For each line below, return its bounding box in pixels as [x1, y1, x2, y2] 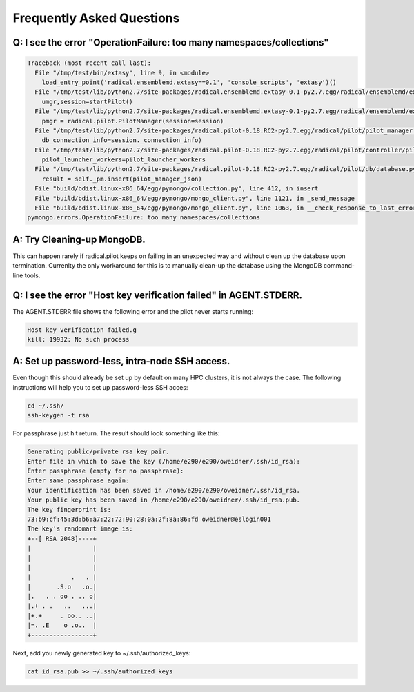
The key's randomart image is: [27, 525, 134, 533]
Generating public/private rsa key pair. [27, 448, 170, 455]
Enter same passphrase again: [27, 477, 130, 484]
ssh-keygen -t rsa [27, 411, 90, 419]
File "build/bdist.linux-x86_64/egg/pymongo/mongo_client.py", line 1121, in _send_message [34, 194, 355, 202]
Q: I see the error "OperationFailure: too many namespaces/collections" [12, 37, 329, 48]
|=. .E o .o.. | [27, 622, 97, 629]
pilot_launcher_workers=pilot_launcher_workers [41, 156, 206, 164]
